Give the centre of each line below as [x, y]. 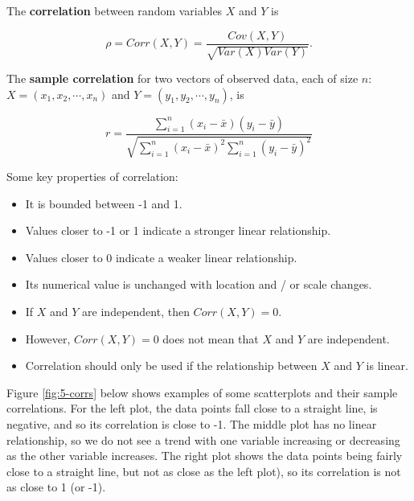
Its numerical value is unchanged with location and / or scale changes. [199, 284]
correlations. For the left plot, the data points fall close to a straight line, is [192, 408]
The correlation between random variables [115, 10]
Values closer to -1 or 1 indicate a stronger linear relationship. [178, 230]
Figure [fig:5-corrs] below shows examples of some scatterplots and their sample [202, 392]
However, [48, 338]
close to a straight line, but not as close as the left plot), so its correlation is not [204, 471]
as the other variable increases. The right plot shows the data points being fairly [205, 456]
